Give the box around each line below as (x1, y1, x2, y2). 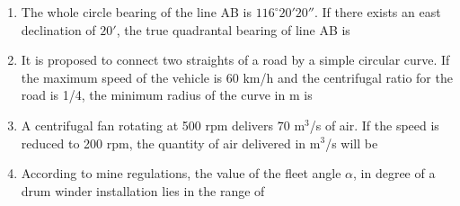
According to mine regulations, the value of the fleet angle (21, 164, 341, 183)
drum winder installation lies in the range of (21, 181, 265, 200)
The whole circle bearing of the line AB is (21, 3, 252, 21)
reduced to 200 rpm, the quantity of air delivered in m (21, 133, 321, 152)
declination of (21, 20, 96, 39)
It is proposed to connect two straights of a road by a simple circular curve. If (21, 50, 450, 69)
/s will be (325, 133, 378, 152)
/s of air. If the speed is (309, 115, 439, 134)
